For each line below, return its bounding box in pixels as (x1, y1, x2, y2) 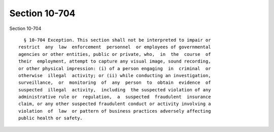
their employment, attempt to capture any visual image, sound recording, (18, 58, 211, 64)
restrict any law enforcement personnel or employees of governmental (18, 44, 211, 50)
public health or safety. (18, 115, 83, 121)
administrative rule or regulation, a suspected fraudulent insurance (18, 94, 211, 100)
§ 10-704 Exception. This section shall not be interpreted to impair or (23, 37, 211, 43)
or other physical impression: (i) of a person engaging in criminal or (18, 65, 211, 71)
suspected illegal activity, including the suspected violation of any (18, 87, 211, 92)
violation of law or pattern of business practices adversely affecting (18, 108, 211, 114)
